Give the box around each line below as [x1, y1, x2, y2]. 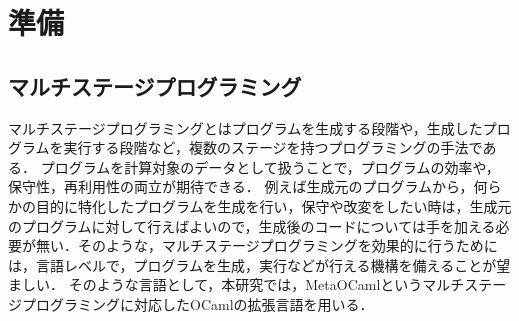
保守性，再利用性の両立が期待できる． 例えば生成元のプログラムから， [8, 176, 474, 197]
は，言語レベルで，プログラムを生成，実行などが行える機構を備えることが [8, 254, 497, 275]
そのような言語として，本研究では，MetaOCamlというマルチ [68, 274, 465, 295]
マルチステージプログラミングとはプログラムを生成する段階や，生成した [8, 117, 483, 138]
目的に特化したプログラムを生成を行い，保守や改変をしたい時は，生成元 [35, 195, 512, 216]
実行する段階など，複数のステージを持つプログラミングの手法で [63, 137, 483, 158]
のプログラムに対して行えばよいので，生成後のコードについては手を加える [8, 215, 496, 236]
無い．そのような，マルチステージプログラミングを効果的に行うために [35, 235, 498, 256]
